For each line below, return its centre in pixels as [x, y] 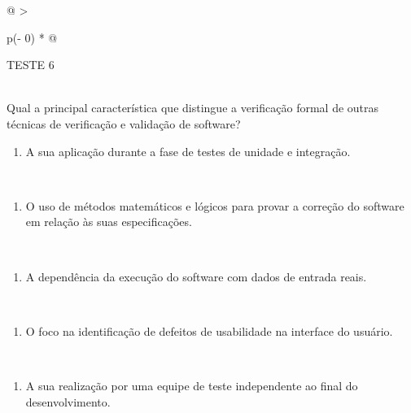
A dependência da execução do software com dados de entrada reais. [196, 276]
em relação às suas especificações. [109, 222]
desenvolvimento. [68, 401]
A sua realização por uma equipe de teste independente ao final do [192, 385]
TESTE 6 [31, 65]
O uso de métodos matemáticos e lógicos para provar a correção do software [215, 205]
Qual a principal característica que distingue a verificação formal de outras [193, 108]
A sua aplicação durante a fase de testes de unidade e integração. [188, 151]
